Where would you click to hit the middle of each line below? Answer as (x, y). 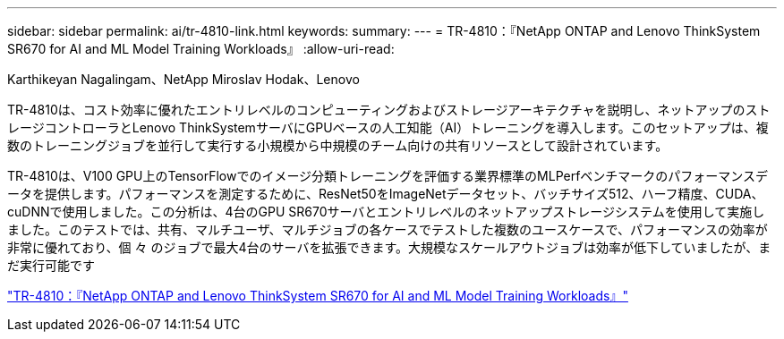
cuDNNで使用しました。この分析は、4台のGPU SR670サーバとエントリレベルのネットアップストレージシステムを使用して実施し (386, 212)
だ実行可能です (51, 265)
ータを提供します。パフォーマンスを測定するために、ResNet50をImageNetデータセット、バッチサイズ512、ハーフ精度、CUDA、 (386, 194)
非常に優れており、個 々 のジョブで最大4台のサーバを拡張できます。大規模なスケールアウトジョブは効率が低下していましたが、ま (389, 247)
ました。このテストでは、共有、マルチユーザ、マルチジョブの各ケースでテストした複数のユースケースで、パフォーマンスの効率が (388, 229)
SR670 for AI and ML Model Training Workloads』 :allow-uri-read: (201, 49)
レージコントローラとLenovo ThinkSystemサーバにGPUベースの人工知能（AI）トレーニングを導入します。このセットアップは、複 (388, 127)
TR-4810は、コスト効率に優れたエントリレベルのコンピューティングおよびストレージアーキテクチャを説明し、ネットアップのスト (389, 110)
